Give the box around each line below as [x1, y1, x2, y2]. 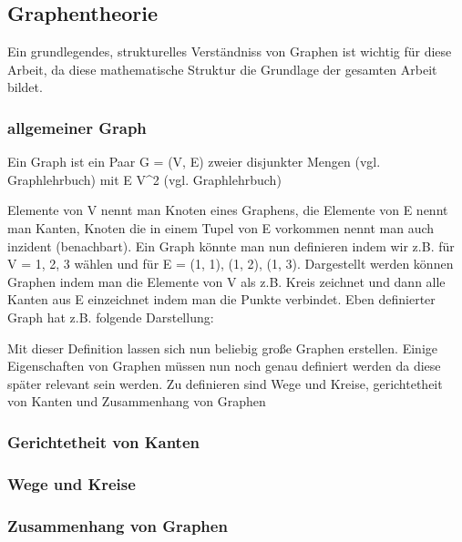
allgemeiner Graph [7, 116, 147, 138]
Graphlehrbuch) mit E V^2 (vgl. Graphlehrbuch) [7, 169, 282, 189]
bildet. [7, 77, 43, 97]
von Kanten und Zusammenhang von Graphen [7, 392, 266, 411]
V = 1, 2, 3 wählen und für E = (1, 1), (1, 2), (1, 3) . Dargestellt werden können [7, 254, 454, 273]
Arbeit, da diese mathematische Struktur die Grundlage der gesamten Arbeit [7, 59, 437, 78]
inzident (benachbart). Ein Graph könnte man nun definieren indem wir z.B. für [7, 236, 455, 255]
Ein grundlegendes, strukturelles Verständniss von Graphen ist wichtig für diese [7, 42, 452, 61]
